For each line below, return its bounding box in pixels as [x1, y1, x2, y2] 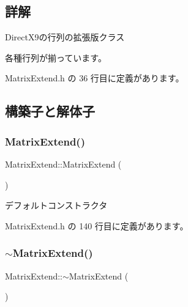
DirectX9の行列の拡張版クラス [5, 31, 125, 43]
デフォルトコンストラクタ [5, 199, 108, 212]
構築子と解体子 [5, 102, 95, 120]
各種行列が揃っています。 [5, 51, 107, 64]
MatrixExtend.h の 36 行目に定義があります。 [5, 72, 184, 84]
